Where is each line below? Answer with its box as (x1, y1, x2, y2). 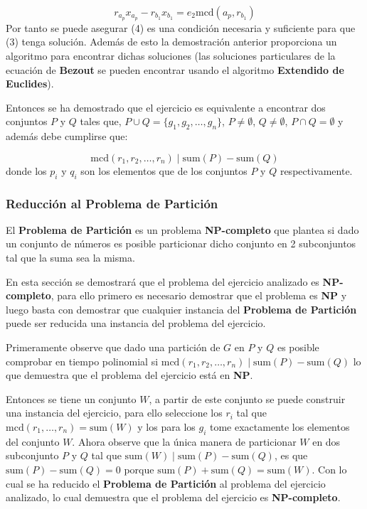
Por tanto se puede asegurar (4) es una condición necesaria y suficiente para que (6, 20, 356, 35)
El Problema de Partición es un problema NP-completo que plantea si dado (6, 222, 359, 237)
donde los (6, 163, 47, 178)
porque (124, 461, 154, 476)
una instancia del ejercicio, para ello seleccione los (6, 405, 223, 420)
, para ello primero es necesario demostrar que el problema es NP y (50, 288, 347, 303)
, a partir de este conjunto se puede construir (149, 391, 346, 406)
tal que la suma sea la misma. (6, 250, 135, 265)
